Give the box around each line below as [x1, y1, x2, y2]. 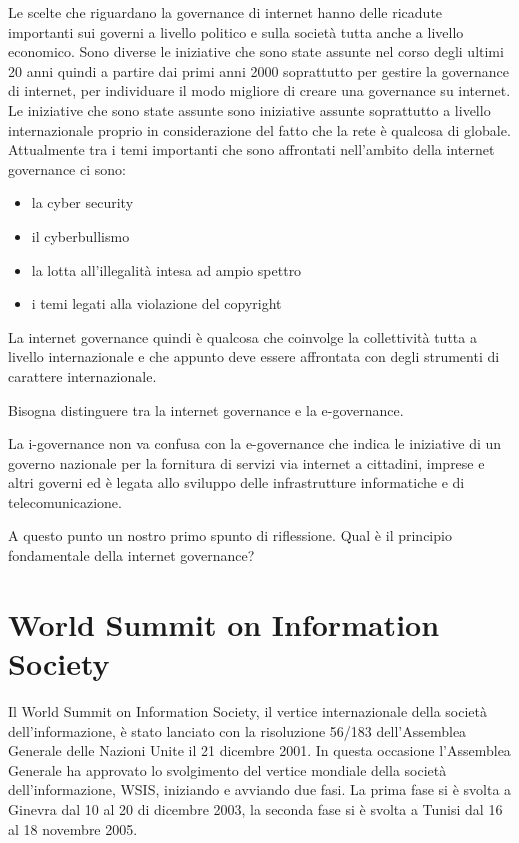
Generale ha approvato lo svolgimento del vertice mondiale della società [8, 759, 447, 780]
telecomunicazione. [8, 491, 122, 512]
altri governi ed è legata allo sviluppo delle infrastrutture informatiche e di [8, 472, 465, 493]
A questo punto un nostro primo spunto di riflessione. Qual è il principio [8, 525, 452, 546]
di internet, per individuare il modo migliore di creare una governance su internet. [8, 80, 511, 101]
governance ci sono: [8, 158, 126, 179]
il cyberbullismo [31, 225, 130, 246]
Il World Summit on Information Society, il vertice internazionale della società [8, 700, 487, 721]
